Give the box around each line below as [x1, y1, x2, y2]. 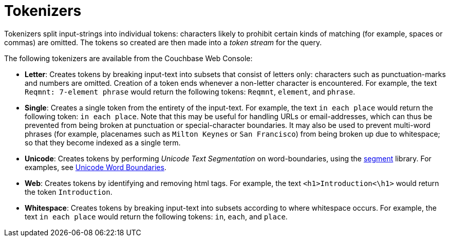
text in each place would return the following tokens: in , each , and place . [25, 212, 288, 221]
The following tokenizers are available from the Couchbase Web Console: [4, 53, 253, 63]
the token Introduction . [25, 187, 113, 196]
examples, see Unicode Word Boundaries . [25, 162, 166, 172]
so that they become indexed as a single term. [25, 138, 181, 147]
